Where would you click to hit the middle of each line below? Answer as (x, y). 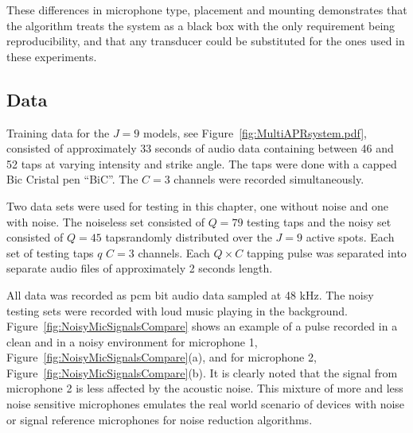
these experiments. (52, 56)
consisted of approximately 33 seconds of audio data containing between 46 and (200, 148)
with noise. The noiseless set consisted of (105, 221)
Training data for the (58, 132)
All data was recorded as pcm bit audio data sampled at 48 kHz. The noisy (190, 294)
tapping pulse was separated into (326, 252)
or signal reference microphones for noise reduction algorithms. (160, 419)
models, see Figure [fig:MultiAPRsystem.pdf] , (255, 132)
